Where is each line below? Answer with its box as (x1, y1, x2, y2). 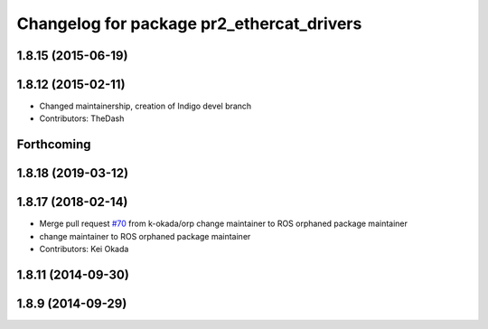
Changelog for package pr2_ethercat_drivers (16, 14, 362, 33)
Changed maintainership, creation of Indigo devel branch (39, 100, 252, 112)
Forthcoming (16, 136, 91, 153)
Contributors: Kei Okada (39, 244, 129, 255)
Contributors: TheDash (39, 113, 125, 124)
